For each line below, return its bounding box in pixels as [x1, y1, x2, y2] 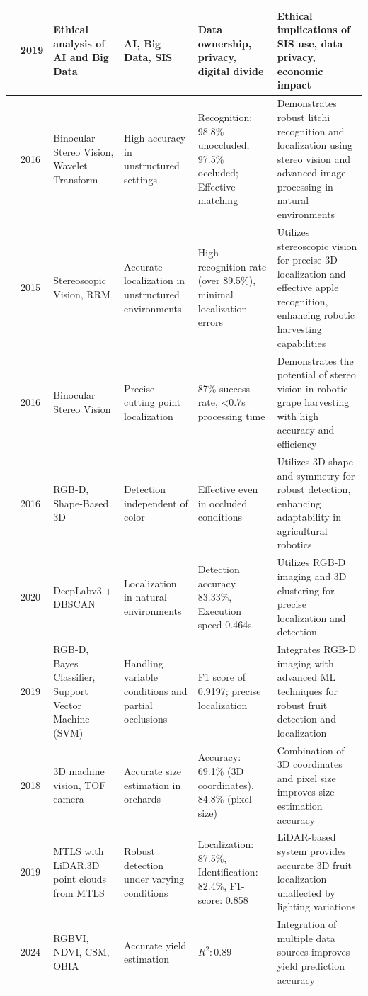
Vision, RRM [53, 287, 110, 302]
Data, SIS [124, 50, 173, 64]
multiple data [277, 930, 335, 945]
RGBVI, [53, 930, 89, 945]
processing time [197, 408, 265, 423]
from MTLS [53, 885, 105, 900]
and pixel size [277, 770, 336, 785]
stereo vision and [277, 151, 350, 166]
